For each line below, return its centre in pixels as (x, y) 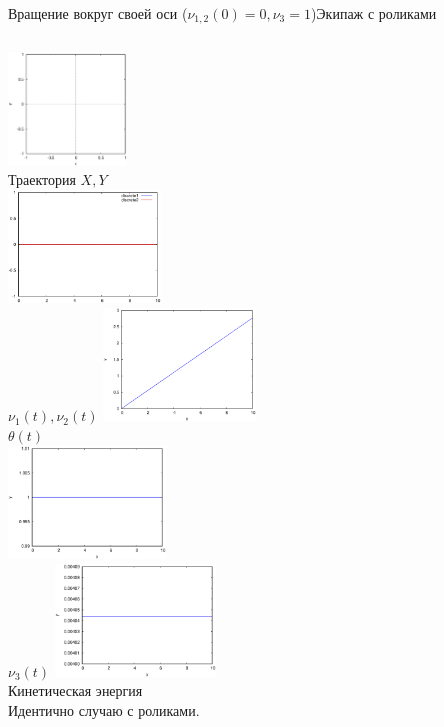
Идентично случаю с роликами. (104, 710)
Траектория (42, 179)
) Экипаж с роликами (373, 13)
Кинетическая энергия (75, 690)
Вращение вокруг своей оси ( (98, 13)
